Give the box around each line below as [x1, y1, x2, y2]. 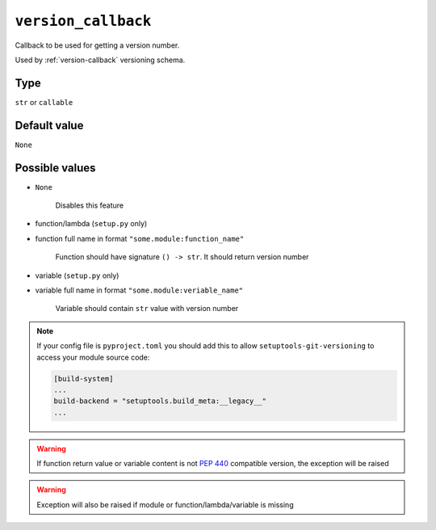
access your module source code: [36, 352, 150, 362]
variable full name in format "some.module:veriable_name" [35, 285, 244, 295]
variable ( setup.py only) [35, 271, 119, 280]
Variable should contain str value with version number [55, 304, 239, 313]
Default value [15, 118, 84, 132]
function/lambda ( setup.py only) [35, 219, 148, 229]
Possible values [15, 161, 96, 175]
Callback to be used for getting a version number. [15, 40, 180, 50]
